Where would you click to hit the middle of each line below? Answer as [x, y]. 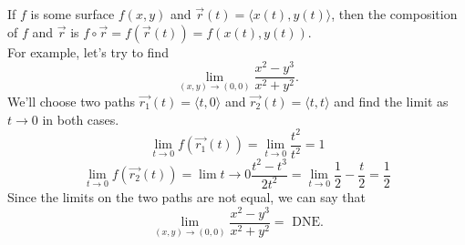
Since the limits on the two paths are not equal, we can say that [187, 196]
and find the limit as [391, 101]
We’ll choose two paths [72, 101]
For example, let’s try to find [88, 51]
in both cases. [81, 119]
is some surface [72, 14]
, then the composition [394, 14]
